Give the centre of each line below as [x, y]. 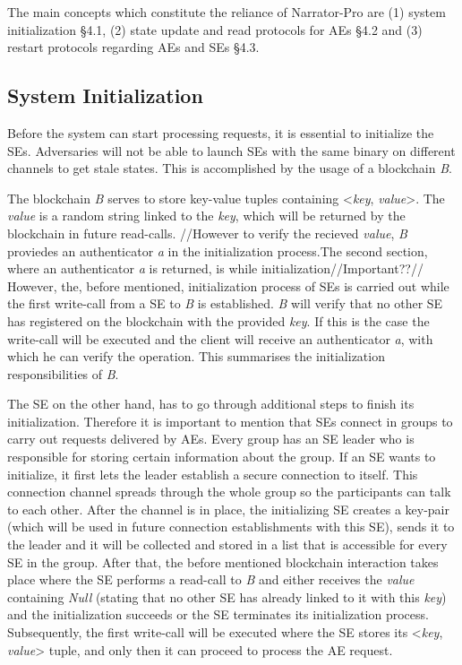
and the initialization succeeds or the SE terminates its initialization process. [218, 614]
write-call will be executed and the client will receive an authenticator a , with [220, 338]
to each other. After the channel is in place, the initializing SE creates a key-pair [228, 509]
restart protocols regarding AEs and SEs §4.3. [133, 47]
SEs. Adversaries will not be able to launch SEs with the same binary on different [231, 150]
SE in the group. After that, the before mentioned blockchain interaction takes [223, 561]
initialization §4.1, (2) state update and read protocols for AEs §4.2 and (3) [215, 29]
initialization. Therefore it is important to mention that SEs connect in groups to [230, 421]
